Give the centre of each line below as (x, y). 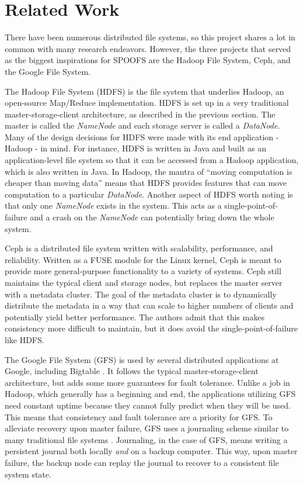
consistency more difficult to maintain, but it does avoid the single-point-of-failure (151, 328)
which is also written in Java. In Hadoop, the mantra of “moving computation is (149, 171)
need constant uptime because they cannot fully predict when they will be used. (148, 405)
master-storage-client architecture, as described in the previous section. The (140, 114)
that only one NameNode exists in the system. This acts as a (113, 205)
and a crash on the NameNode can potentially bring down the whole (152, 217)
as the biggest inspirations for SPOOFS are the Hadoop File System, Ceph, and (148, 60)
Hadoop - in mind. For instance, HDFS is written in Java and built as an (135, 148)
